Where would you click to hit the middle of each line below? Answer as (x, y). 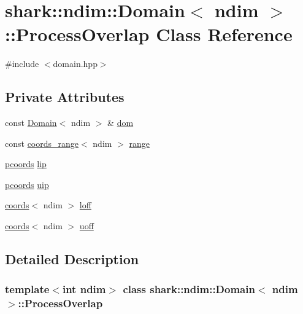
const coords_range (42, 143)
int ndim (84, 289)
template (27, 289)
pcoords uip (27, 184)
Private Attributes (65, 97)
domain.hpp (75, 64)
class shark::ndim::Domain (189, 289)
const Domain (31, 123)
